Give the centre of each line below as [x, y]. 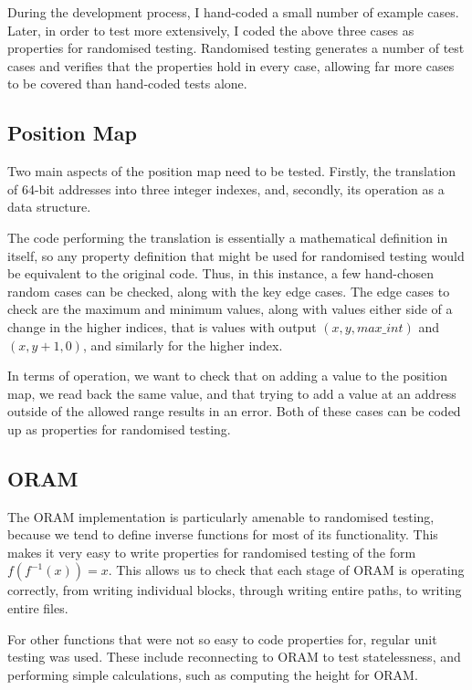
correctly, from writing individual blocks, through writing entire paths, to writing [235, 590]
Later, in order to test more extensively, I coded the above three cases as [211, 30]
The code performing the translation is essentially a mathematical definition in [228, 237]
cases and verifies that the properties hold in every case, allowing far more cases [231, 65]
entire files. [38, 608]
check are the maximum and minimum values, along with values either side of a [230, 309]
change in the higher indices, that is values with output [162, 326]
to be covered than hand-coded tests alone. [127, 84]
